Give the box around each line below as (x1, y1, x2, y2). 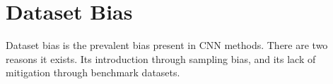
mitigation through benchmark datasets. (6, 65, 180, 80)
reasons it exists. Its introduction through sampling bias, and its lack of (6, 51, 316, 66)
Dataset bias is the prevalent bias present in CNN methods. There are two (6, 38, 328, 52)
